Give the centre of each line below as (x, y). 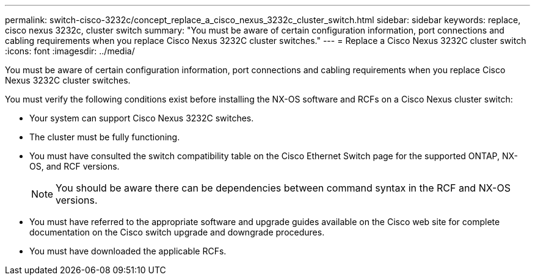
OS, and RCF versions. (75, 166)
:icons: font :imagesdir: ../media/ (70, 51)
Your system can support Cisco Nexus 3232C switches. (142, 118)
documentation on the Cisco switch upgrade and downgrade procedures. (177, 232)
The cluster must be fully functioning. (105, 137)
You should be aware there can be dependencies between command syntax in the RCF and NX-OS (283, 188)
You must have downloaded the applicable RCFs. (128, 251)
